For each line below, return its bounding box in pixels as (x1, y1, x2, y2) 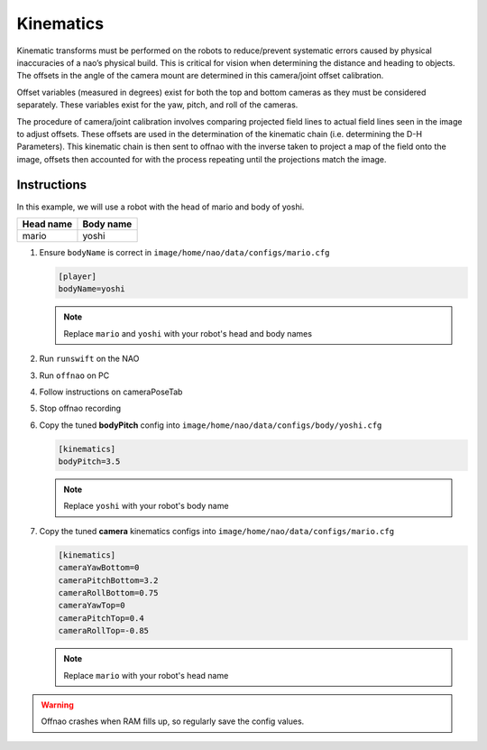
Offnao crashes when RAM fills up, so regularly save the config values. (41, 716, 305, 727)
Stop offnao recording (39, 403, 122, 414)
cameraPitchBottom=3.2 (58, 575, 159, 586)
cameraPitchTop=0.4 (58, 613, 144, 623)
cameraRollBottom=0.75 (58, 588, 159, 597)
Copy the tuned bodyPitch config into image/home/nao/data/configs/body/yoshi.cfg (39, 420, 382, 431)
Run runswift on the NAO (39, 353, 140, 365)
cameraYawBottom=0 (58, 562, 140, 573)
